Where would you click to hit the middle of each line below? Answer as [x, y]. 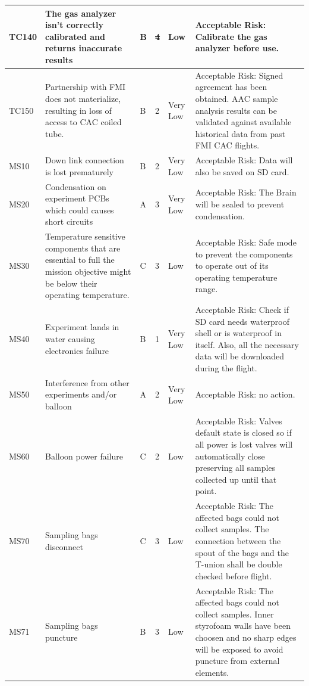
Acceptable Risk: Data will [244, 160]
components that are [83, 248]
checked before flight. [234, 575]
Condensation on [75, 186]
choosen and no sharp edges [246, 637]
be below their [71, 283]
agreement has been [231, 87]
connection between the [238, 541]
